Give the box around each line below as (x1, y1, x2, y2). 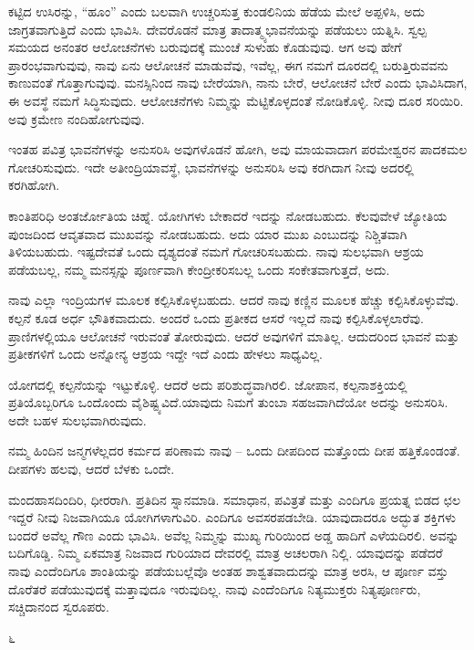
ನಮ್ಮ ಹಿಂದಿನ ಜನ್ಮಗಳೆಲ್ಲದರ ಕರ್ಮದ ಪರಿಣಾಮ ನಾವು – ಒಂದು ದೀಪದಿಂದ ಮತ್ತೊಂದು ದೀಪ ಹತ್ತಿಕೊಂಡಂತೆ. (8, 441, 460, 460)
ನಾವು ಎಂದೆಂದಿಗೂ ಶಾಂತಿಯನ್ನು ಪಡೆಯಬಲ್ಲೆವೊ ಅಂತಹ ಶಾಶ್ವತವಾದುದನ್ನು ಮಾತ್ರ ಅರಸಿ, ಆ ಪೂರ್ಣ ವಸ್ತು (8, 561, 448, 581)
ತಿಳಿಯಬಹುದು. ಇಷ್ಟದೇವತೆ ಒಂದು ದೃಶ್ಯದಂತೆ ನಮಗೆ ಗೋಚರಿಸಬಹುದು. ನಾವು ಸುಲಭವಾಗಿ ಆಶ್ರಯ (8, 242, 424, 261)
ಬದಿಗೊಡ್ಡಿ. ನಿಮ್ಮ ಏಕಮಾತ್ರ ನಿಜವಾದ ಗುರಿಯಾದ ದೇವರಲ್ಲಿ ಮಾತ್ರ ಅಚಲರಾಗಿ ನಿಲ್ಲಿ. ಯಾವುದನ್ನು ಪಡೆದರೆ (8, 543, 443, 562)
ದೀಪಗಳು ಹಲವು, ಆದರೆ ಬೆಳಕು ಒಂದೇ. (8, 459, 175, 478)
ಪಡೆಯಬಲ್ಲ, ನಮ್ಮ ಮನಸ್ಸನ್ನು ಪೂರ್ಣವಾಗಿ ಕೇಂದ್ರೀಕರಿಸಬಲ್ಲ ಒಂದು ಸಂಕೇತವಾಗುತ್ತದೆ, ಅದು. (8, 259, 390, 278)
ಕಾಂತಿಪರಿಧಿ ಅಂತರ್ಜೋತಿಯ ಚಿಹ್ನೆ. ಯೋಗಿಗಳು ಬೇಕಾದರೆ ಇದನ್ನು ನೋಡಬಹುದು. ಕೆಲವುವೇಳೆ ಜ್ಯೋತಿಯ (8, 205, 448, 225)
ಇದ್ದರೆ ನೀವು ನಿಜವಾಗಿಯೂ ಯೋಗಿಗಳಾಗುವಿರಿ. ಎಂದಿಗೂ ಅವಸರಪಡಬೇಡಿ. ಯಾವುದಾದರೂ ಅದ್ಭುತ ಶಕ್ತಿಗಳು (8, 508, 456, 527)
